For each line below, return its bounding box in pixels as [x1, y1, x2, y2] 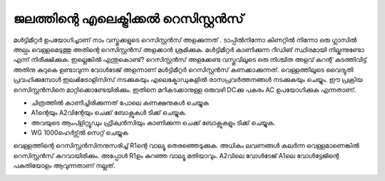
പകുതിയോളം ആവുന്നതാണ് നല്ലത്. [13, 161, 115, 170]
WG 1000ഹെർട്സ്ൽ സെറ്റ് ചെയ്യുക [31, 128, 128, 137]
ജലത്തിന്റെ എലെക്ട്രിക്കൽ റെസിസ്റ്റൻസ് [13, 11, 244, 26]
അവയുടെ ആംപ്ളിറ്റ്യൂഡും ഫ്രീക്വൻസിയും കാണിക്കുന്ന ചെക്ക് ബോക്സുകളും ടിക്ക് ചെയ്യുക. [31, 118, 276, 127]
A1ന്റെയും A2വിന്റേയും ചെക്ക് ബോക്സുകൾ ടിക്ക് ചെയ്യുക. [31, 108, 187, 117]
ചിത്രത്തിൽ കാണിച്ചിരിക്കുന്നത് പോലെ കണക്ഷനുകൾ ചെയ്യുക [31, 98, 210, 107]
